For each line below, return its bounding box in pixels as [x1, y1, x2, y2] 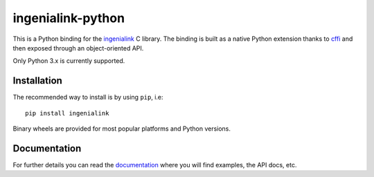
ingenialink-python [12, 10, 125, 26]
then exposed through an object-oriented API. [12, 44, 144, 52]
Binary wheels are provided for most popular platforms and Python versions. [12, 124, 231, 133]
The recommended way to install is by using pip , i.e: [12, 93, 163, 102]
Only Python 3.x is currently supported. [12, 57, 125, 65]
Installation [12, 75, 62, 86]
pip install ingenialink [25, 109, 109, 117]
